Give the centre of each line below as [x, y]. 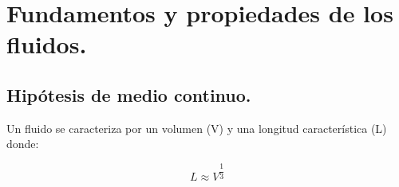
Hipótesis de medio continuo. [129, 94]
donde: [23, 144]
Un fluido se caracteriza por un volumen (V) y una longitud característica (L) [197, 128]
